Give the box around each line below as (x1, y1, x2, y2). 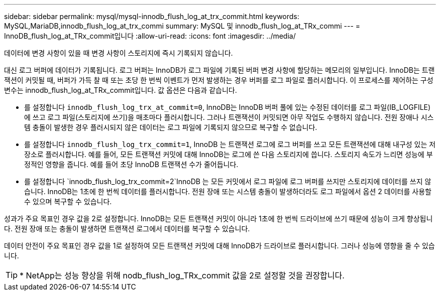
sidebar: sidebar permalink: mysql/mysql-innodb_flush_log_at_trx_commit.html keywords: (4, 12, 299, 21)
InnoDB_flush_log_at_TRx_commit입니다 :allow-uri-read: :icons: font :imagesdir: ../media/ (4, 32, 296, 40)
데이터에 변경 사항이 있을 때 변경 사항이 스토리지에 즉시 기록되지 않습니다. (4, 49, 233, 57)
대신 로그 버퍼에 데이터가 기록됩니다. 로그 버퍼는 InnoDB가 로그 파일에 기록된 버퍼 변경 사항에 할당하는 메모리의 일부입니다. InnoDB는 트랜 (4, 66, 435, 74)
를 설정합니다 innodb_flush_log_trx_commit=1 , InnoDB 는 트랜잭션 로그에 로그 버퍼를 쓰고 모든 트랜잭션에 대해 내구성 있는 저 (24, 140, 436, 149)
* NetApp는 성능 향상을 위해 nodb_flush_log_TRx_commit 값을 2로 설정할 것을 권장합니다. (20, 270, 345, 280)
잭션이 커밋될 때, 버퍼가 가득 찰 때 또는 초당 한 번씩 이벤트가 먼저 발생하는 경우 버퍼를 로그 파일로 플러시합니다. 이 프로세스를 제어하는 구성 (4, 76, 433, 84)
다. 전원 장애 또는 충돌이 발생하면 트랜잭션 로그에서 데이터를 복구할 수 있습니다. (4, 224, 250, 233)
